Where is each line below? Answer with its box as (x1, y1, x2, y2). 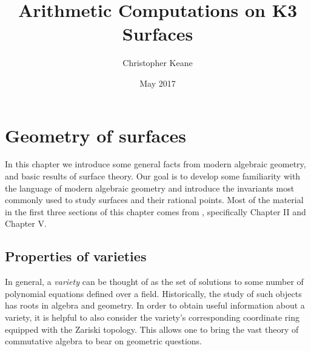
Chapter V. (5, 217, 47, 230)
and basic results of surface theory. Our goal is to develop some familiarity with (5, 170, 301, 182)
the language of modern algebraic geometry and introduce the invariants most (5, 181, 295, 194)
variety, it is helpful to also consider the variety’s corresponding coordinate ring (5, 310, 300, 323)
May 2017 (139, 76, 176, 89)
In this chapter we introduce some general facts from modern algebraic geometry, (5, 158, 306, 170)
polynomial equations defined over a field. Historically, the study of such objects (5, 287, 302, 299)
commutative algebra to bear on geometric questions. (5, 335, 202, 347)
